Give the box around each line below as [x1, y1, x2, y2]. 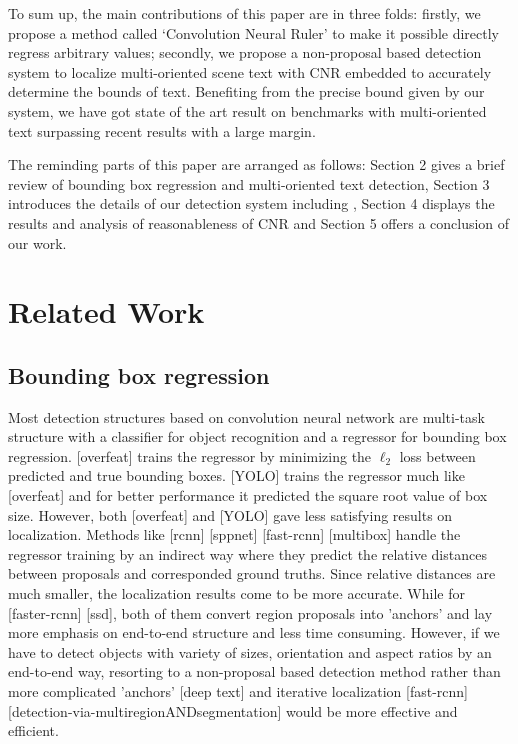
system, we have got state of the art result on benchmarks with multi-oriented [8, 100, 487, 121]
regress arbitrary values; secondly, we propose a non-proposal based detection [8, 42, 482, 63]
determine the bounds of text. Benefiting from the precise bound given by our [8, 81, 485, 102]
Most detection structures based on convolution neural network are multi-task [8, 406, 485, 427]
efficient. [8, 720, 59, 741]
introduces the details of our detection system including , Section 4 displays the [8, 193, 495, 214]
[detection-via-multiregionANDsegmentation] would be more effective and [8, 700, 458, 721]
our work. [8, 232, 67, 253]
